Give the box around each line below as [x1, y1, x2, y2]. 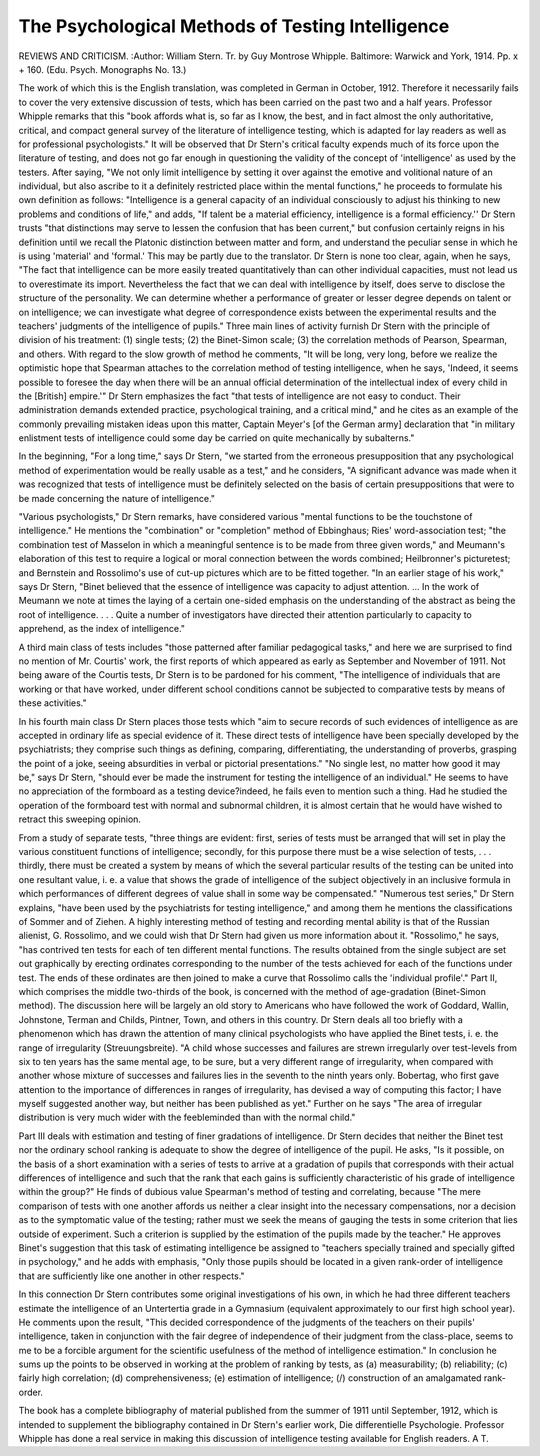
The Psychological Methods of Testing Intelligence [18, 15, 450, 37]
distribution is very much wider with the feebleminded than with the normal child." [18, 1111, 356, 1124]
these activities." [18, 697, 87, 709]
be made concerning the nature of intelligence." [18, 492, 215, 504]
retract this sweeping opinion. [18, 813, 142, 825]
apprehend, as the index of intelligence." [18, 623, 185, 635]
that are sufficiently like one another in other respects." [18, 1270, 245, 1282]
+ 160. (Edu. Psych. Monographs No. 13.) [18, 63, 187, 75]
